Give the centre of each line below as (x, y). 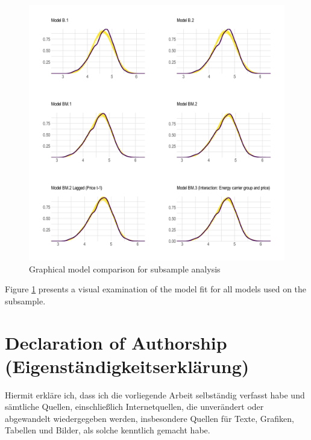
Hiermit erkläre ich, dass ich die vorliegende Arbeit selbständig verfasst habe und (155, 394)
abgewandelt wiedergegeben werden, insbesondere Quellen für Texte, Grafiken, (149, 418)
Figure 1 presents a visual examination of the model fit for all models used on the (156, 289)
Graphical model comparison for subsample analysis (125, 269)
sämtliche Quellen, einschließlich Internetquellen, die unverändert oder (134, 407)
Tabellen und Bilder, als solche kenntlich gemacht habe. (108, 430)
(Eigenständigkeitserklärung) (127, 366)
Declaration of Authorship (116, 342)
